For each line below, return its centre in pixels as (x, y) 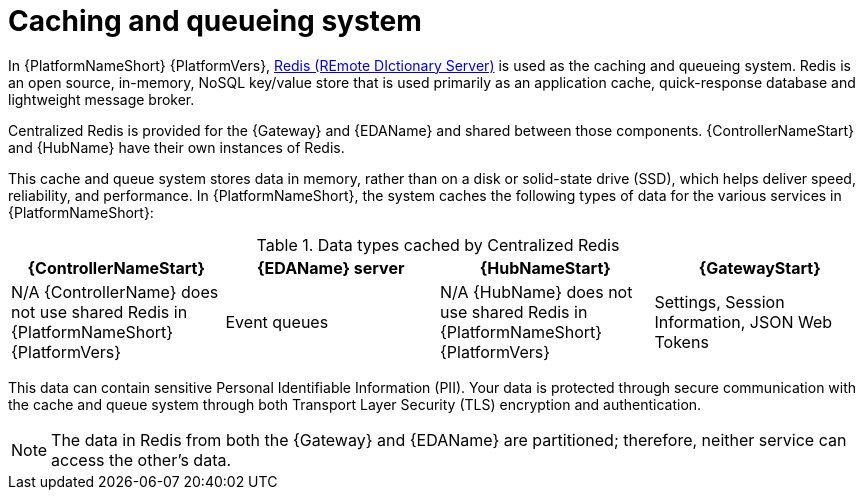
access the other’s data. (141, 459)
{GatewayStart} (759, 267)
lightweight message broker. (101, 99)
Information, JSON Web (743, 321)
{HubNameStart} (545, 267)
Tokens (681, 341)
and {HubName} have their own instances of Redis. (176, 147)
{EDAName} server (331, 267)
